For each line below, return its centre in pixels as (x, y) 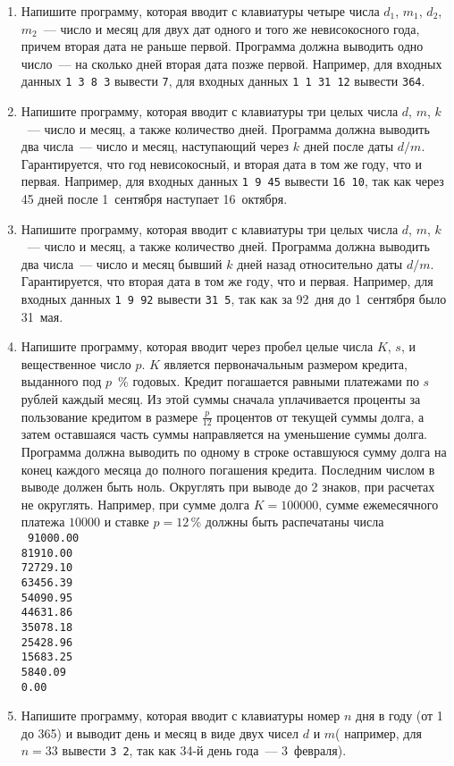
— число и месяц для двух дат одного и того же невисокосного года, (231, 28)
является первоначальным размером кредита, (286, 363)
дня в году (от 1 (399, 715)
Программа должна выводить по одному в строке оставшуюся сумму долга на (234, 452)
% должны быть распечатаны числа (287, 522)
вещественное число (76, 363)
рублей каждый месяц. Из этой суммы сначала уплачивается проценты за (221, 399)
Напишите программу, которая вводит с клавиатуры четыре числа (200, 11)
